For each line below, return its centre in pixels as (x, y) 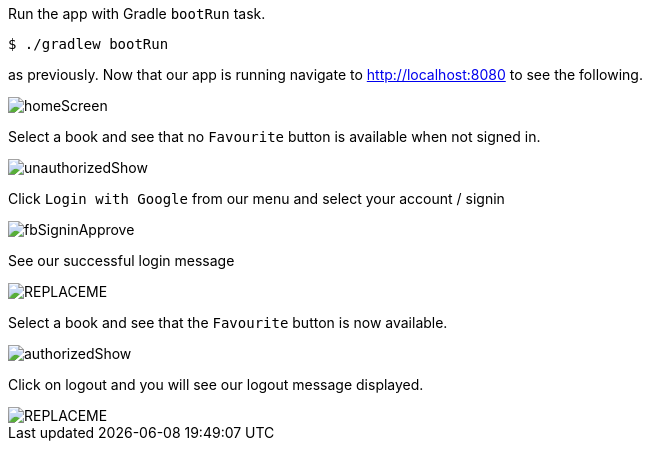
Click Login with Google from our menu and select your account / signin (256, 198)
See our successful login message (121, 260)
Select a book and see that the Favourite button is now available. (228, 322)
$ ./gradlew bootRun (88, 44)
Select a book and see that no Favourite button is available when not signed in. (274, 136)
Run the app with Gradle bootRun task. (137, 13)
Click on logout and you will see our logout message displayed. (216, 384)
